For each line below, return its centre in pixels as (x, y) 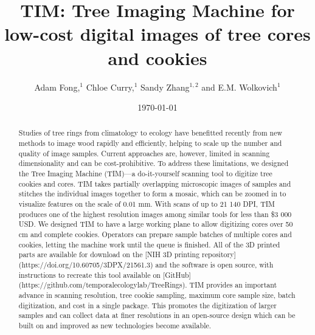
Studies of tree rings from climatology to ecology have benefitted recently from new (151, 133)
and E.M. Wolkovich (239, 87)
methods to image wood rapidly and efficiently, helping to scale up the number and (150, 143)
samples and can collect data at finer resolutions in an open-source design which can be (157, 315)
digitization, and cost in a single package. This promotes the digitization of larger (147, 305)
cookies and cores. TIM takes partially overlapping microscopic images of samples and (155, 183)
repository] (219, 254)
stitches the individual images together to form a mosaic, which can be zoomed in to (152, 194)
